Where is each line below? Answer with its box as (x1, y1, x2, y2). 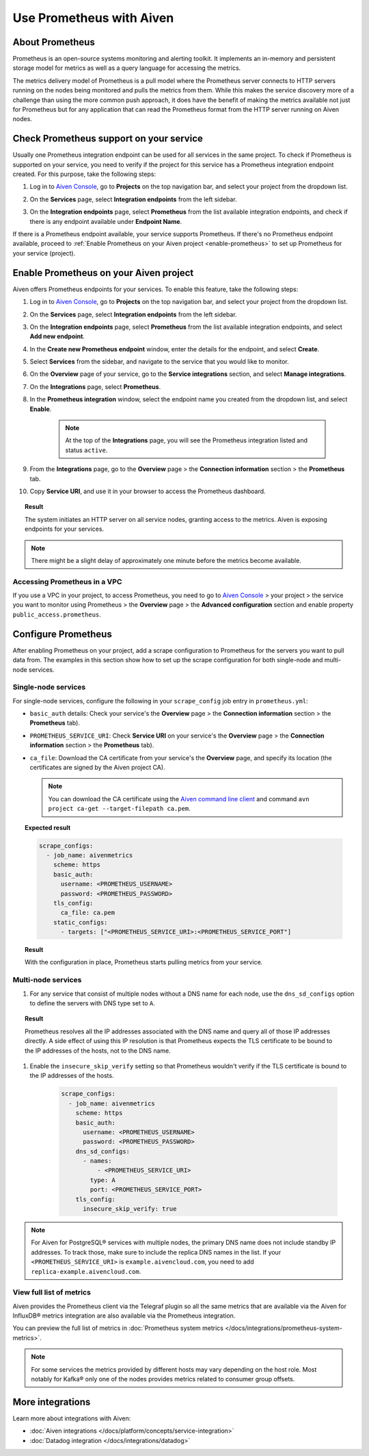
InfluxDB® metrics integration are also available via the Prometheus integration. (12, 1311, 236, 1320)
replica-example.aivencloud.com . (31, 1267, 141, 1275)
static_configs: (53, 918, 108, 926)
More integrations (12, 1396, 91, 1407)
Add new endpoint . (29, 332, 85, 340)
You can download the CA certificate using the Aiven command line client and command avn (48, 794, 310, 803)
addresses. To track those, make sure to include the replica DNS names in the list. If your (31, 1248, 282, 1256)
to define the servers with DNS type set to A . (29, 999, 155, 1007)
